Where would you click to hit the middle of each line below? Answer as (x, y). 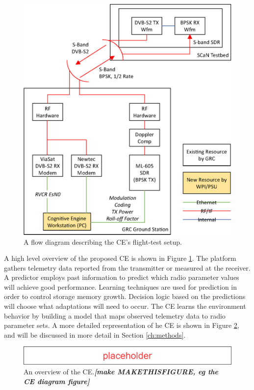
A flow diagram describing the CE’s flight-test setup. (103, 241)
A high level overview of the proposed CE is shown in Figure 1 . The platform (120, 258)
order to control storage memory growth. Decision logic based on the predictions (125, 296)
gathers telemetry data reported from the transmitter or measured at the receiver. (127, 267)
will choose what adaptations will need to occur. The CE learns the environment (125, 306)
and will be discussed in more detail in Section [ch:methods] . (95, 334)
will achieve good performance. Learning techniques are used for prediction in (121, 287)
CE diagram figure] (57, 381)
